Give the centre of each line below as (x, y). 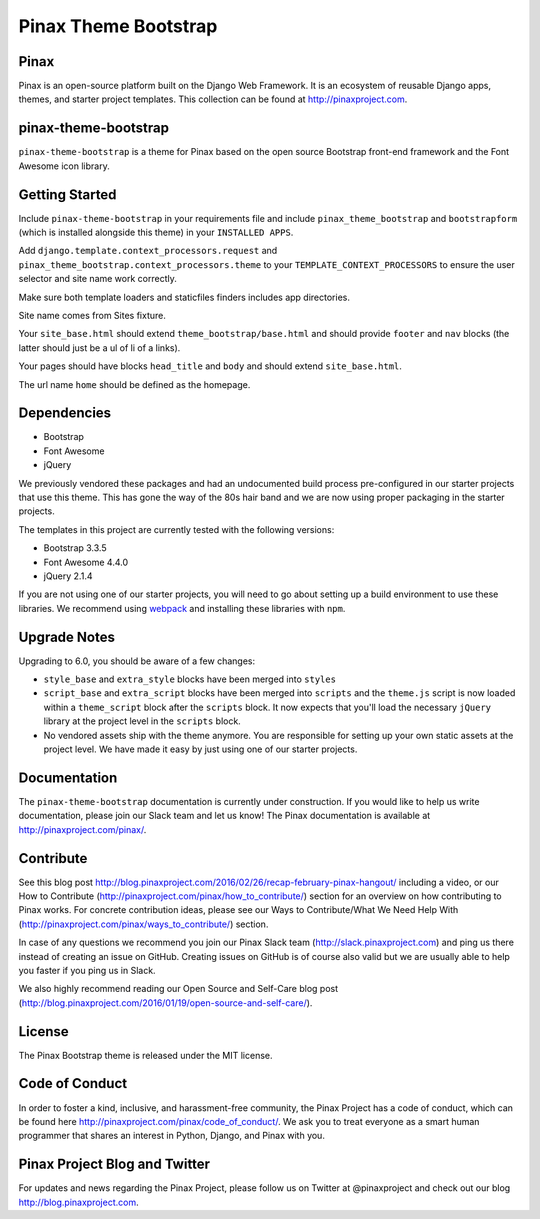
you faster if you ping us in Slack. (87, 970)
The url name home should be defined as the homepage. (134, 384)
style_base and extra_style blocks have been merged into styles (190, 679)
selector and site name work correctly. (97, 279)
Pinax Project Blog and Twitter (114, 1164)
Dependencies (65, 413)
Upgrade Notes (66, 636)
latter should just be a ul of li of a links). (99, 347)
